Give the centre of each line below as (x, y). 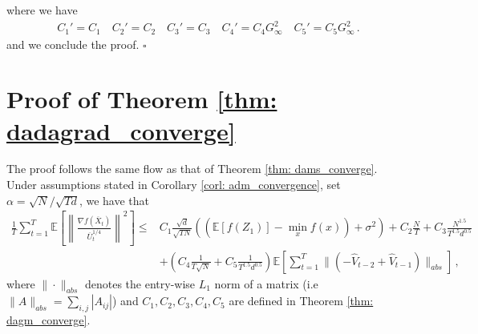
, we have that (114, 200)
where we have (42, 10)
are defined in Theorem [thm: (301, 301)
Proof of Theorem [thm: (142, 99)
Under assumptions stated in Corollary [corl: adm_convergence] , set (174, 185)
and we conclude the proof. (73, 44)
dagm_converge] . (49, 320)
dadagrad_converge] (121, 130)
